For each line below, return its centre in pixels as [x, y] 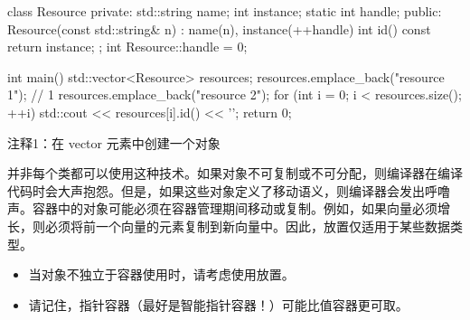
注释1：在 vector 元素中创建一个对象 [114, 142]
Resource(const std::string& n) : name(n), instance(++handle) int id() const [219, 28]
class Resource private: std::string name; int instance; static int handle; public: [225, 11]
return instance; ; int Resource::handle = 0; [127, 47]
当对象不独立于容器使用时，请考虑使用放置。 [161, 274]
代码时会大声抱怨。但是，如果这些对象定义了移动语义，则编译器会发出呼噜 [229, 190]
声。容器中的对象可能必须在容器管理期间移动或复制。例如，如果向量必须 [222, 208]
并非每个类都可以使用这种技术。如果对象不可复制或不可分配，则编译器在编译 [235, 173]
